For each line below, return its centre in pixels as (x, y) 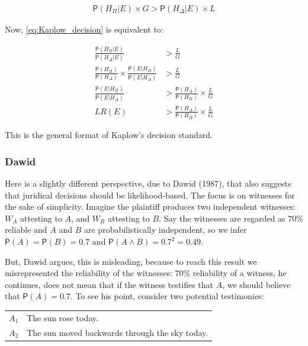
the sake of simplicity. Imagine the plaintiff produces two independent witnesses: (150, 206)
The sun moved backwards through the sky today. (118, 332)
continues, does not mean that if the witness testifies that (109, 284)
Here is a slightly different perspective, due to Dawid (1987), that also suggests (148, 183)
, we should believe (256, 284)
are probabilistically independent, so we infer (165, 230)
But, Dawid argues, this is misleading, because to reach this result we (131, 261)
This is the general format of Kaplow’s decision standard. (109, 135)
